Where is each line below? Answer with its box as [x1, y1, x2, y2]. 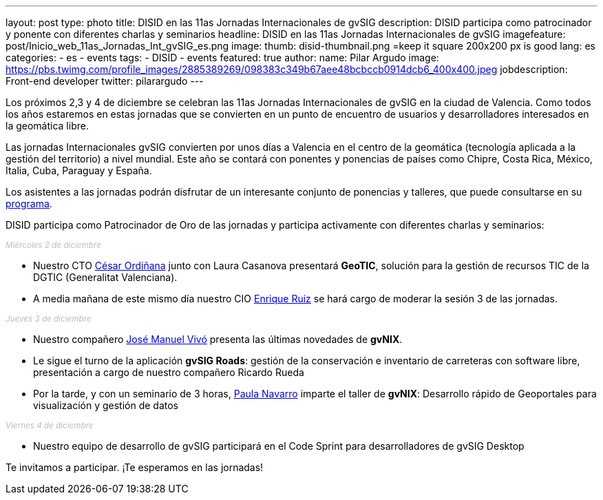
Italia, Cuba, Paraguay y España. [6, 165, 152, 176]
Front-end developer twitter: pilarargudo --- [6, 75, 204, 87]
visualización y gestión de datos [33, 399, 179, 411]
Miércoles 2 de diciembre [6, 240, 101, 250]
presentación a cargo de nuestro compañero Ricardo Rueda [33, 366, 304, 378]
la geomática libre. [6, 120, 89, 132]
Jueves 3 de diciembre [6, 314, 92, 324]
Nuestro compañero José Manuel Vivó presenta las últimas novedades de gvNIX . [33, 333, 403, 345]
